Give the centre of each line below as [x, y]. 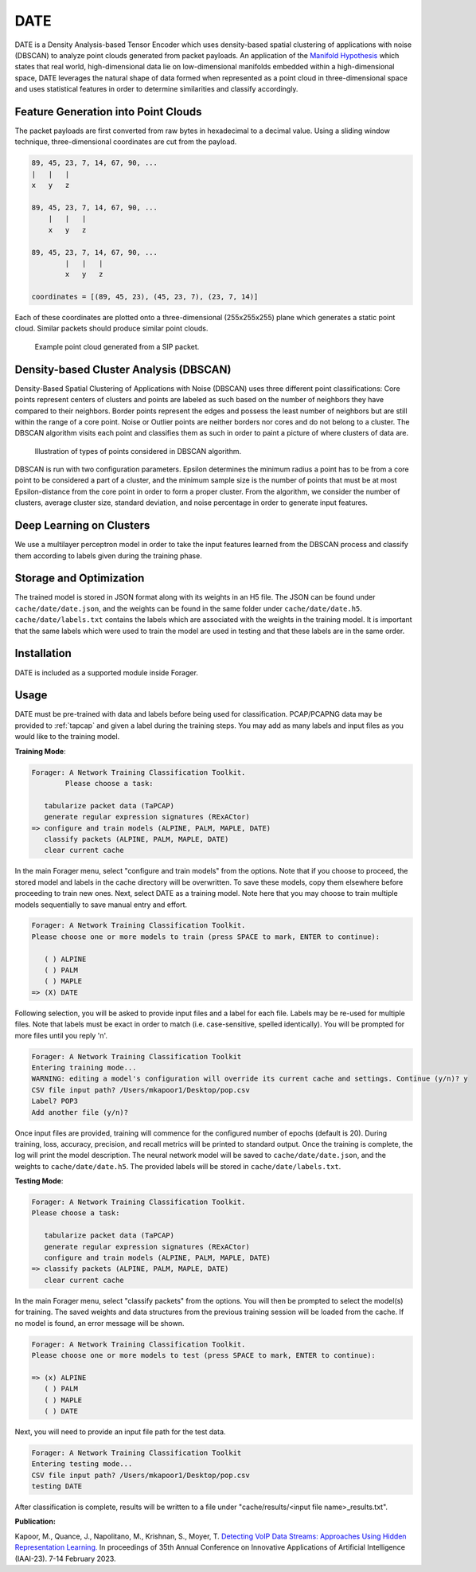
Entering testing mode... [82, 1464]
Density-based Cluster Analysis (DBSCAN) [123, 369]
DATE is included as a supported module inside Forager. [107, 672]
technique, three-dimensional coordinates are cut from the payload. [126, 142]
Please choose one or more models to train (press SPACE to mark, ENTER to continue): [206, 937]
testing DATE [57, 1486]
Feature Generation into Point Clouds [108, 111]
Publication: [35, 1522]
